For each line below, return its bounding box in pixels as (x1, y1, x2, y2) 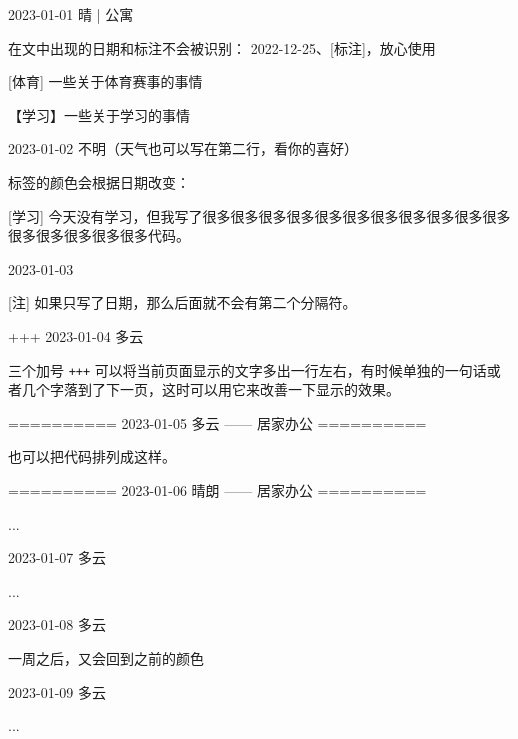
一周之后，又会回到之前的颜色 (8, 647, 204, 668)
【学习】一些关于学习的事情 (8, 104, 190, 125)
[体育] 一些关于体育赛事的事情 (8, 71, 203, 92)
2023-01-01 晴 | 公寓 (8, 4, 134, 24)
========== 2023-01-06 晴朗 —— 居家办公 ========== (8, 479, 427, 500)
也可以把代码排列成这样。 (8, 446, 176, 467)
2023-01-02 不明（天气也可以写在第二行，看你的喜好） (8, 138, 358, 159)
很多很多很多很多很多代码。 (8, 225, 190, 246)
